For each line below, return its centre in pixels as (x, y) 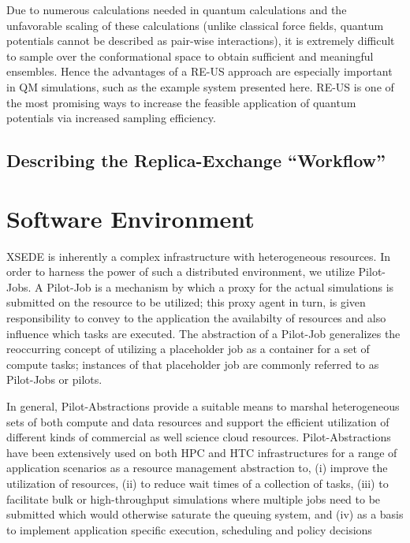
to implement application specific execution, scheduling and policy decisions (189, 529)
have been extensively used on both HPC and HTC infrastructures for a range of (202, 452)
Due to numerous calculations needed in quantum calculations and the (177, 9)
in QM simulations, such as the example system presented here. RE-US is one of (200, 86)
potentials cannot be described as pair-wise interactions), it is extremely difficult (201, 41)
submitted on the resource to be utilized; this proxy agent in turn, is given (186, 302)
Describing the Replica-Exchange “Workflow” (196, 160)
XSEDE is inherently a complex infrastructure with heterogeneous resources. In (198, 256)
